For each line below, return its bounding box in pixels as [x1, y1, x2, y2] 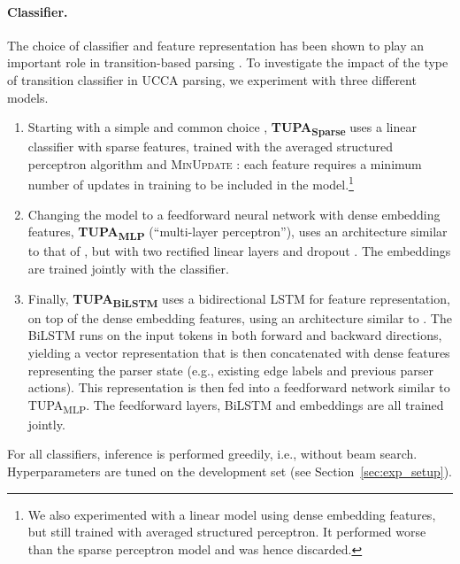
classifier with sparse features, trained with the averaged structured [27, 137, 393, 156]
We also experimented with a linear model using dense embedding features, [27, 505, 436, 523]
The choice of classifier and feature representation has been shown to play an [7, 35, 425, 54]
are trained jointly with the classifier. [27, 259, 229, 278]
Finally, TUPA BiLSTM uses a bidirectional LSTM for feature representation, [27, 289, 450, 310]
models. [7, 88, 49, 106]
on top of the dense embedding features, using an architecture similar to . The [27, 308, 452, 327]
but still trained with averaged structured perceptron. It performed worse [27, 522, 426, 541]
